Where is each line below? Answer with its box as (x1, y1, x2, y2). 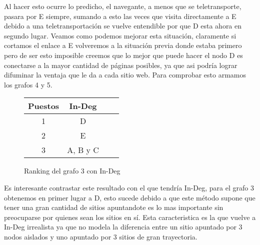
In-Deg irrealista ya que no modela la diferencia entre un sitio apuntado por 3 (4, 221, 242, 232)
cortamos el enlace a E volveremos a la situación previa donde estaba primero (4, 40, 242, 50)
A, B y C (67, 144, 99, 156)
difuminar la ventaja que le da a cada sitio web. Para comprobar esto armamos (4, 69, 246, 80)
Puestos (28, 100, 59, 112)
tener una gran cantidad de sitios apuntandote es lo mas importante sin (4, 202, 223, 212)
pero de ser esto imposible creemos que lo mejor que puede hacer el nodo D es (4, 49, 243, 60)
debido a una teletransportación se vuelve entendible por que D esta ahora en (4, 20, 242, 31)
